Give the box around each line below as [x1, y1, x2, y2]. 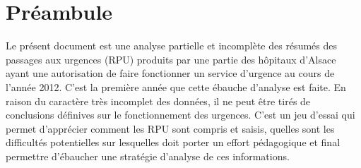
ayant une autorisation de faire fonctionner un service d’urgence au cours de [6, 66, 335, 80]
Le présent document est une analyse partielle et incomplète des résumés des [6, 38, 337, 53]
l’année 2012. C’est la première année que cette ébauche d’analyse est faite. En [6, 79, 346, 94]
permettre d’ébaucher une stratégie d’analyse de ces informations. [6, 148, 290, 163]
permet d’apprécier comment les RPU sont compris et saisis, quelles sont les [6, 121, 335, 136]
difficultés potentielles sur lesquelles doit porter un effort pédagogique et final [6, 135, 341, 150]
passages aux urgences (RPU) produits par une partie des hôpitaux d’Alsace [6, 52, 336, 66]
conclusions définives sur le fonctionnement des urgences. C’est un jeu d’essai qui [6, 107, 355, 122]
